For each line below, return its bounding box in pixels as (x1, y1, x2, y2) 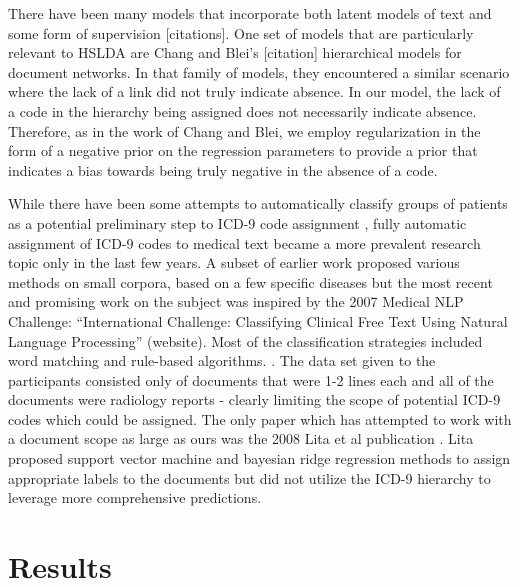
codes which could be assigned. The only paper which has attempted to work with (8, 408, 512, 429)
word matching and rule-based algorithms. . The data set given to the (8, 350, 436, 371)
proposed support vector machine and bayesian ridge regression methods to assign (8, 448, 511, 469)
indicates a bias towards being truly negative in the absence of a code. (8, 159, 438, 180)
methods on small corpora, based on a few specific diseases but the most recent (8, 271, 493, 292)
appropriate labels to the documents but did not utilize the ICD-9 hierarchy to (8, 467, 491, 488)
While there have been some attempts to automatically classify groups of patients (8, 193, 508, 214)
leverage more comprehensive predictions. (8, 487, 262, 508)
